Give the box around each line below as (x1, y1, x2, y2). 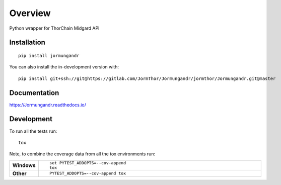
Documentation (9, 88, 59, 97)
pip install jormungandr (18, 53, 80, 58)
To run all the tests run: (9, 128, 57, 134)
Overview (9, 8, 51, 19)
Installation (9, 38, 45, 47)
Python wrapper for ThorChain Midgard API (9, 25, 100, 31)
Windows (12, 161, 36, 168)
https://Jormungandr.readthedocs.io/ (9, 102, 87, 108)
